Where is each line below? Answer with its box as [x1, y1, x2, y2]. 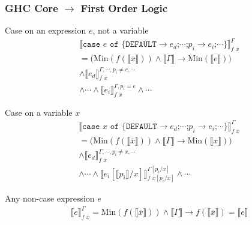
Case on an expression [5, 24, 86, 37]
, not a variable [92, 24, 149, 37]
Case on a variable [5, 106, 73, 118]
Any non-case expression [5, 192, 95, 205]
